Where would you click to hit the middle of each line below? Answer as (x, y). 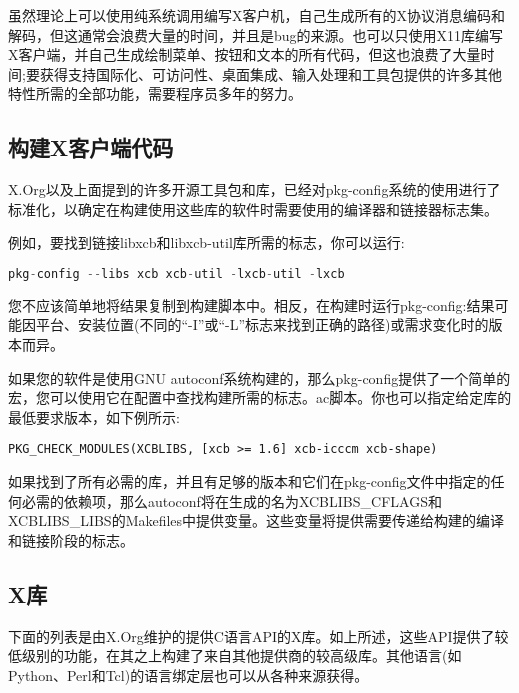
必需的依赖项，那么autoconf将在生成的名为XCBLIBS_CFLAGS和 (231, 500)
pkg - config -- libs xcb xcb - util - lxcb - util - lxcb (176, 273)
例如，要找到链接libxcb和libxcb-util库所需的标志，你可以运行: (206, 242)
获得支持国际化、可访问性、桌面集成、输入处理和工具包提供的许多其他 (270, 73)
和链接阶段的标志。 (71, 539)
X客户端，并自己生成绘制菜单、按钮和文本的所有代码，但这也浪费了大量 (244, 54)
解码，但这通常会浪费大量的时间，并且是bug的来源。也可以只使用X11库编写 (256, 34)
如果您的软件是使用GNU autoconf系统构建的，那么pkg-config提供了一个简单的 (259, 377)
